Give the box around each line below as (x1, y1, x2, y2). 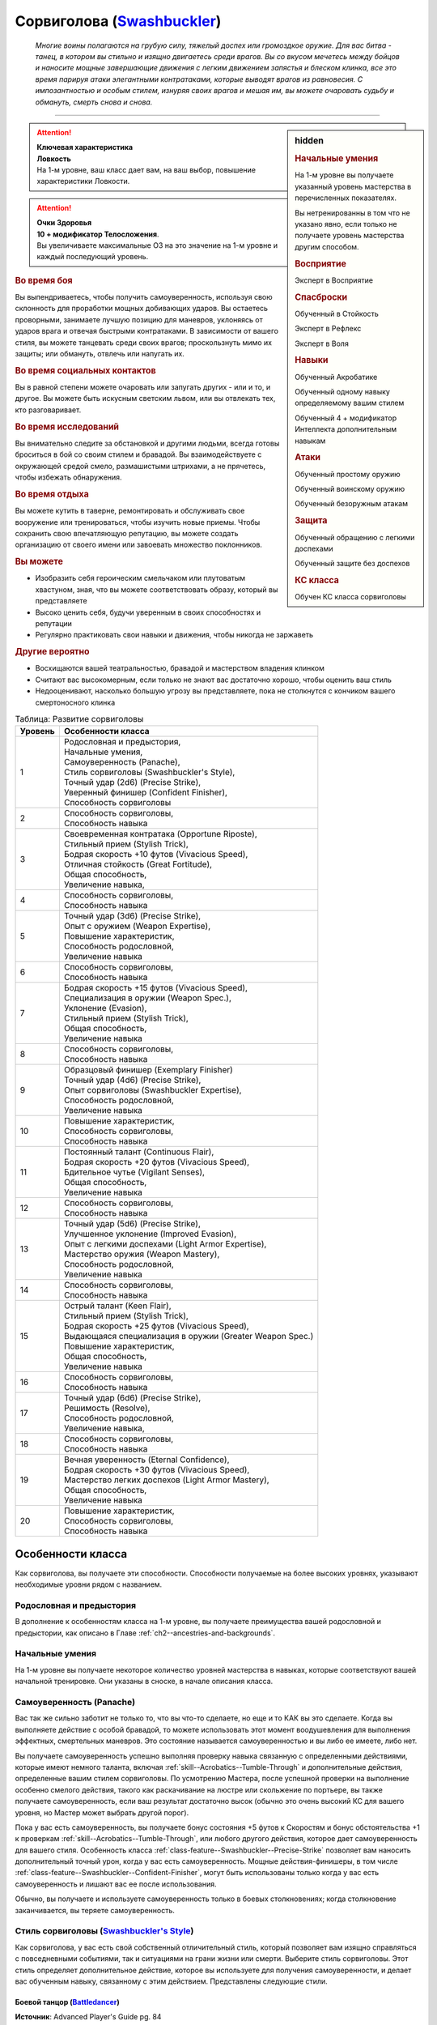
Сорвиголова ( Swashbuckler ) (15, 12, 222, 30)
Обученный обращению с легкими (295, 532, 415, 542)
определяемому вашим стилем (295, 398, 405, 408)
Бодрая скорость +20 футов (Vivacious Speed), (63, 1157, 250, 1168)
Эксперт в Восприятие (295, 275, 374, 285)
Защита (295, 515, 328, 526)
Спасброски (295, 292, 348, 303)
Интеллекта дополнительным (295, 424, 397, 434)
